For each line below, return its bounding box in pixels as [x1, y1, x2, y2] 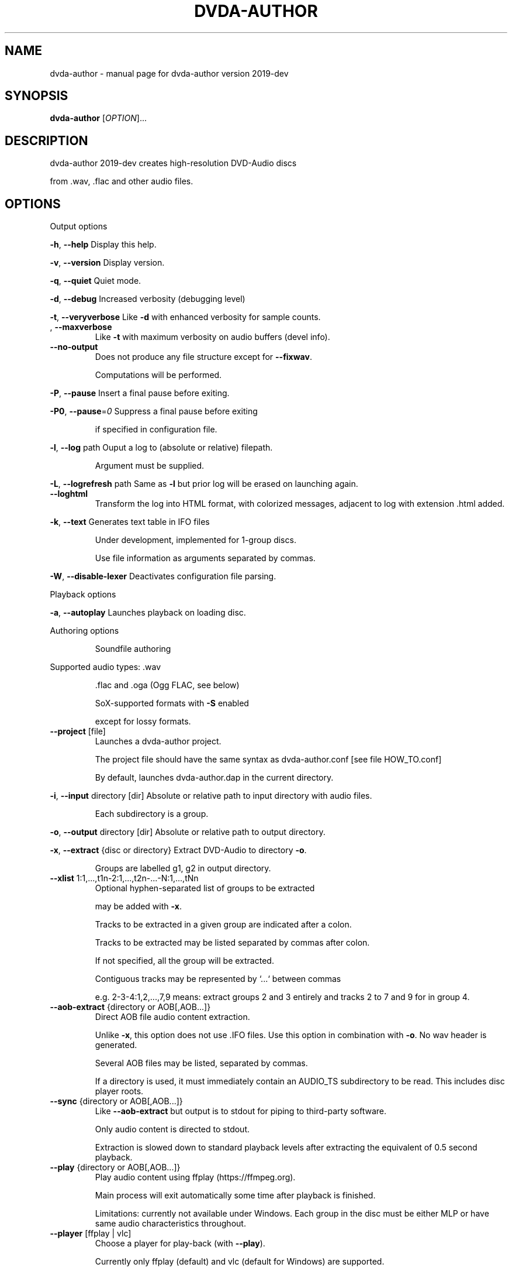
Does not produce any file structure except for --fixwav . [95, 352, 312, 362]
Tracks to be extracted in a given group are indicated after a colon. [95, 919, 352, 930]
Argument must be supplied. [95, 461, 205, 471]
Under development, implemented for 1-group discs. [95, 535, 296, 545]
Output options [50, 221, 108, 232]
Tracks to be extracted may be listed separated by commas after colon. [95, 937, 370, 948]
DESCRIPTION [5, 133, 88, 148]
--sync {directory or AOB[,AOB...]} [50, 1096, 183, 1107]
